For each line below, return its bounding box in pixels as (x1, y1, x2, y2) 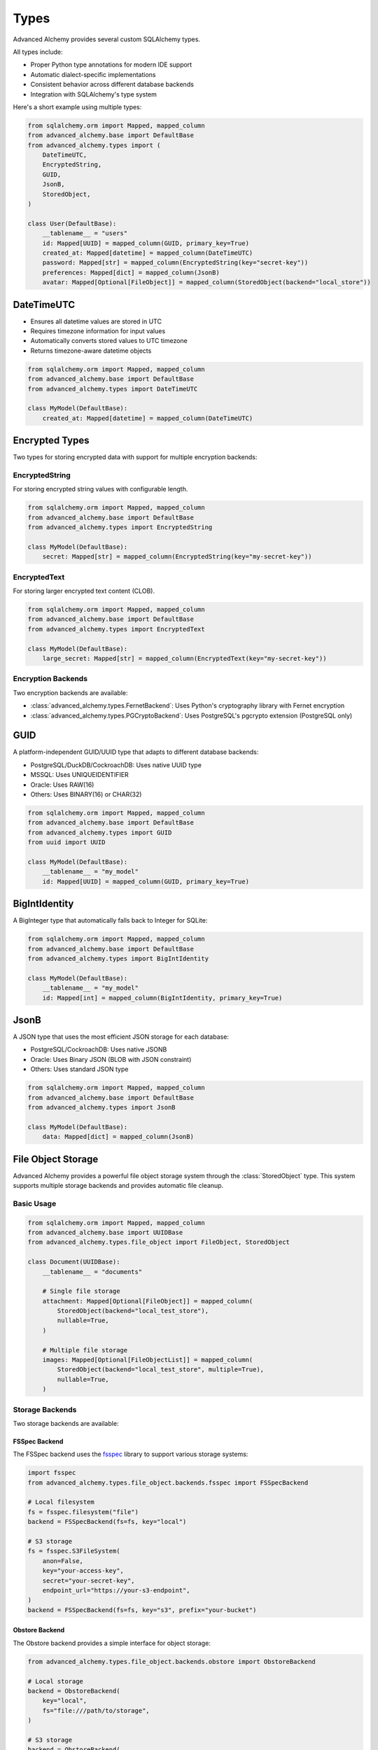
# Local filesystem (27, 1498, 94, 1506)
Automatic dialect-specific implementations (30, 70, 156, 78)
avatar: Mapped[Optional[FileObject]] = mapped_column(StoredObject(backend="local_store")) (42, 279, 371, 286)
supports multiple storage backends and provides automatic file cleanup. (13, 1182, 224, 1190)
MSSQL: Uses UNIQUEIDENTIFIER (30, 771, 129, 779)
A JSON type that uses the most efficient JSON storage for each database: (13, 1032, 229, 1041)
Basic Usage (13, 1198, 57, 1208)
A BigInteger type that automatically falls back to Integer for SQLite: (13, 916, 208, 925)
